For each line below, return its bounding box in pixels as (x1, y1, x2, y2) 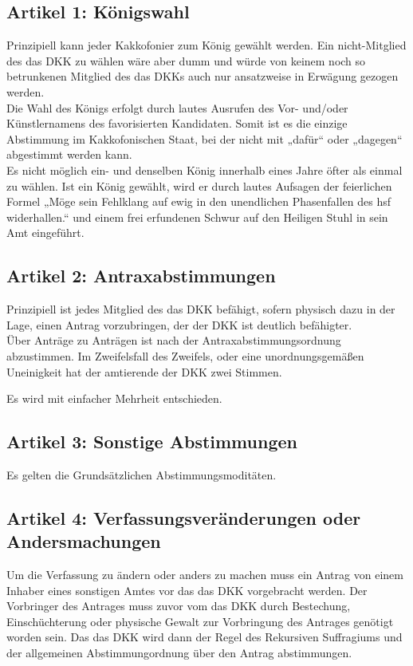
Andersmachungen (6, 529, 161, 554)
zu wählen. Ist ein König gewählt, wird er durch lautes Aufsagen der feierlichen (6, 177, 392, 194)
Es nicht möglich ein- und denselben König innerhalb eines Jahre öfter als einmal (6, 161, 403, 178)
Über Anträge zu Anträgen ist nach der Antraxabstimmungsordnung (6, 332, 341, 349)
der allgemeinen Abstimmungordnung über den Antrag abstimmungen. (6, 644, 352, 661)
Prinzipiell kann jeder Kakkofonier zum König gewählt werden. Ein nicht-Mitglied (6, 37, 407, 53)
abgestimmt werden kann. (6, 146, 132, 163)
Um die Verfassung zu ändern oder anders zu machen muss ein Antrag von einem (6, 566, 403, 583)
